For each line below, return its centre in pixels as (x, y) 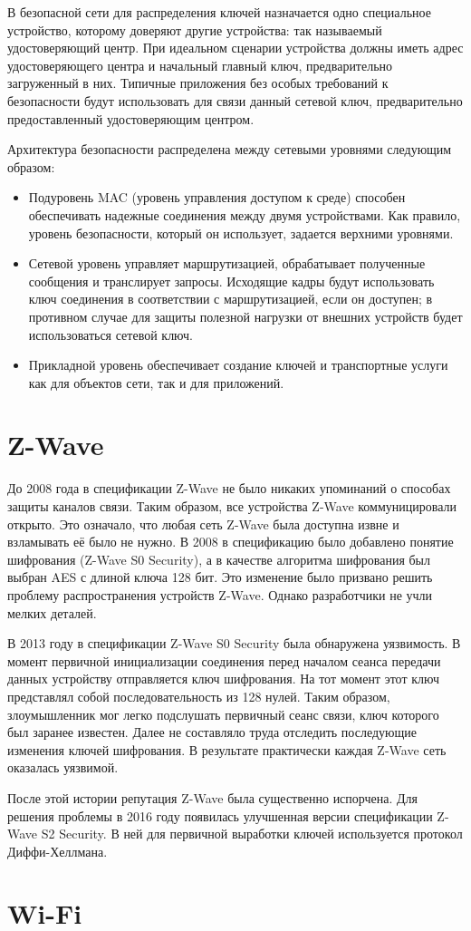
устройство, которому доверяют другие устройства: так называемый (195, 29)
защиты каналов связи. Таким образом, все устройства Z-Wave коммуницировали (232, 506)
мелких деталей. (52, 612)
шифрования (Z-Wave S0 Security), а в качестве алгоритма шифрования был (219, 559)
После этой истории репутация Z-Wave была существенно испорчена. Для (212, 797)
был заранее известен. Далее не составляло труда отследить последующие (212, 732)
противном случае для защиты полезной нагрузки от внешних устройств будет (245, 316)
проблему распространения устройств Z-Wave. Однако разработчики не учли (220, 594)
